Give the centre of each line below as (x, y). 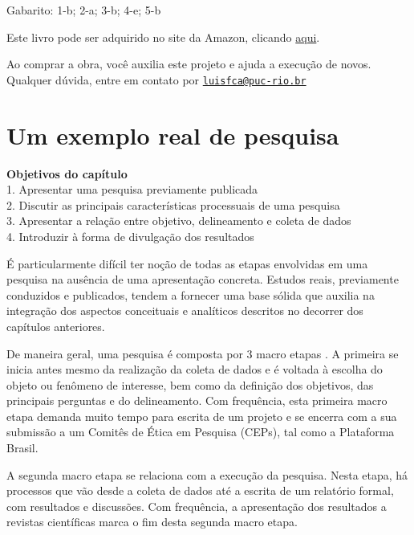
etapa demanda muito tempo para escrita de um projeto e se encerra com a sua (202, 416)
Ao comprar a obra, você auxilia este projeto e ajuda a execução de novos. (189, 64)
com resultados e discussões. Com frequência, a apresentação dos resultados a (197, 506)
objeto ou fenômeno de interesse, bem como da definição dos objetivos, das (190, 384)
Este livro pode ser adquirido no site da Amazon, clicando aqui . (163, 37)
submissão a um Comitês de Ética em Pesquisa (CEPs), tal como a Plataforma (201, 432)
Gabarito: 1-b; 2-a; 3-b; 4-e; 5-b (84, 10)
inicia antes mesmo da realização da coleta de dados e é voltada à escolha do (195, 369)
